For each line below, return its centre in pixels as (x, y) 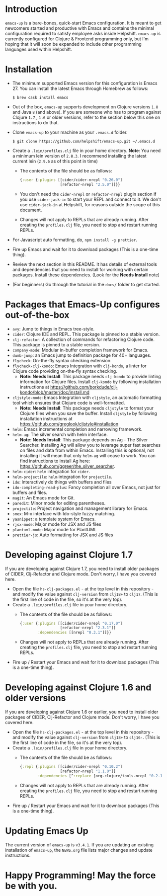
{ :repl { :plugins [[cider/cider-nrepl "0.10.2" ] (71, 767)
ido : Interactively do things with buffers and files (62, 482)
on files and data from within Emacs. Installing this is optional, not (87, 450)
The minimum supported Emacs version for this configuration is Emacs (85, 83)
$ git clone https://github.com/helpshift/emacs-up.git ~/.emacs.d (83, 141)
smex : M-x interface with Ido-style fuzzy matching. (64, 513)
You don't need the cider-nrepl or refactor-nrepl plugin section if (88, 194)
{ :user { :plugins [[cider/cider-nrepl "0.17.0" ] (71, 623)
